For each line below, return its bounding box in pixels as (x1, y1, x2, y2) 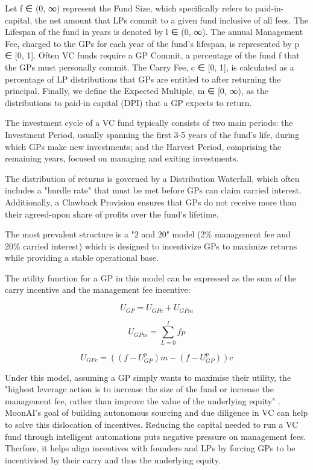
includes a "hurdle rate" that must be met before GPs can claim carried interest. (5, 184, 302, 196)
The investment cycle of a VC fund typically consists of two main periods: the (5, 116, 293, 129)
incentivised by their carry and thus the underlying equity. (5, 453, 221, 466)
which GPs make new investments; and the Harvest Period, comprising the (5, 140, 282, 152)
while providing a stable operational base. (5, 251, 159, 264)
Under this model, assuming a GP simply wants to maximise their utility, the (5, 371, 291, 383)
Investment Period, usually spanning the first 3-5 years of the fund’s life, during (5, 128, 300, 140)
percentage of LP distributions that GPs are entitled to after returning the (5, 72, 281, 85)
